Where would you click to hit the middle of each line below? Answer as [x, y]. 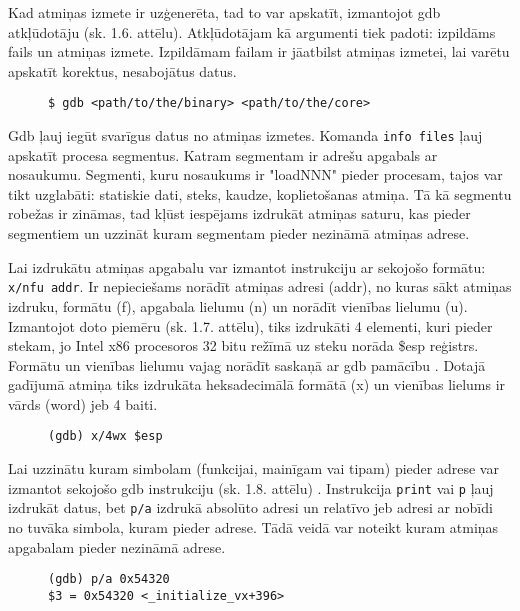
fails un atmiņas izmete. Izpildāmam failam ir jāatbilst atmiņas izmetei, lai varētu [259, 51]
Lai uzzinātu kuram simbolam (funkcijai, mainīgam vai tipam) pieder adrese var [253, 468]
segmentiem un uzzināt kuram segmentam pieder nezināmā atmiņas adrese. [239, 233]
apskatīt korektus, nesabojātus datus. [122, 70]
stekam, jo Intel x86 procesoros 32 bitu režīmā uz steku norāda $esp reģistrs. [243, 345]
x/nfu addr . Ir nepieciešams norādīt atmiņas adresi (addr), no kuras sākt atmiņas [260, 286]
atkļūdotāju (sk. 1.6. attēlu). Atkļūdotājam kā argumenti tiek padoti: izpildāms [252, 31]
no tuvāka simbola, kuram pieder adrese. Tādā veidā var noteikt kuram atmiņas [253, 527]
